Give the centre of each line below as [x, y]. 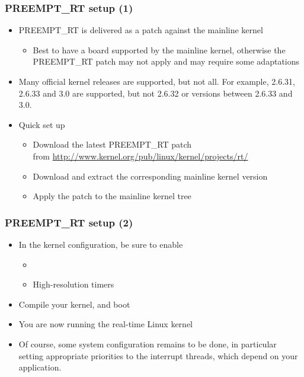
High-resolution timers [73, 284]
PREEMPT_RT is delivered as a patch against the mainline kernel [141, 30]
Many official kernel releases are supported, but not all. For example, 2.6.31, [157, 81]
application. [40, 367]
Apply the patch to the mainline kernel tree [112, 196]
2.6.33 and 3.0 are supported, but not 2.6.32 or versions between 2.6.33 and [156, 93]
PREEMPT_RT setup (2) [69, 222]
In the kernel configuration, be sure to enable [101, 244]
